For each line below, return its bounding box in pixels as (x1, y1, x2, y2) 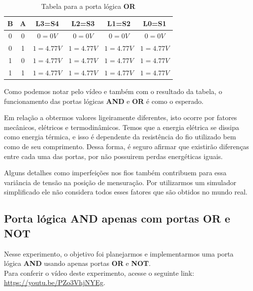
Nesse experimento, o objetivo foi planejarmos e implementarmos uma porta (4, 248, 234, 259)
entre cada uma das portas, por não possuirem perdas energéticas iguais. (4, 151, 223, 161)
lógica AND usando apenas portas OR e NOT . (4, 258, 151, 268)
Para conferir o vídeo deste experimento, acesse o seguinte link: (4, 267, 194, 278)
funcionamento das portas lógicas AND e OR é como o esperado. (4, 96, 204, 106)
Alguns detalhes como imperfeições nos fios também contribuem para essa (4, 167, 227, 178)
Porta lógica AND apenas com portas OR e (4, 211, 230, 226)
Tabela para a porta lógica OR (41, 1, 135, 11)
